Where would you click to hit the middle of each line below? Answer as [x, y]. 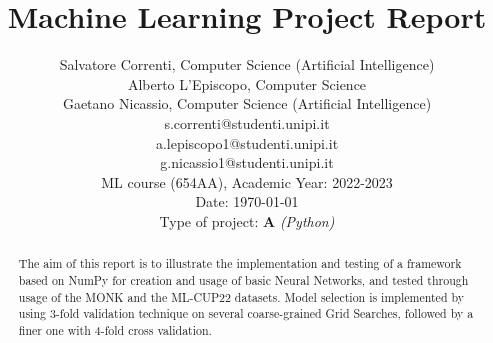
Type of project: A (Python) [247, 220]
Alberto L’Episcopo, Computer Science [247, 83]
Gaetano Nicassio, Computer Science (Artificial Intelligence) [247, 103]
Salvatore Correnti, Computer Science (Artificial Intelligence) [247, 64]
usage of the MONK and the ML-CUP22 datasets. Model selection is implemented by [241, 296]
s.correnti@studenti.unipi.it [247, 122]
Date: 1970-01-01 [247, 201]
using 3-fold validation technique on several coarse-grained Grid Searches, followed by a [246, 313]
